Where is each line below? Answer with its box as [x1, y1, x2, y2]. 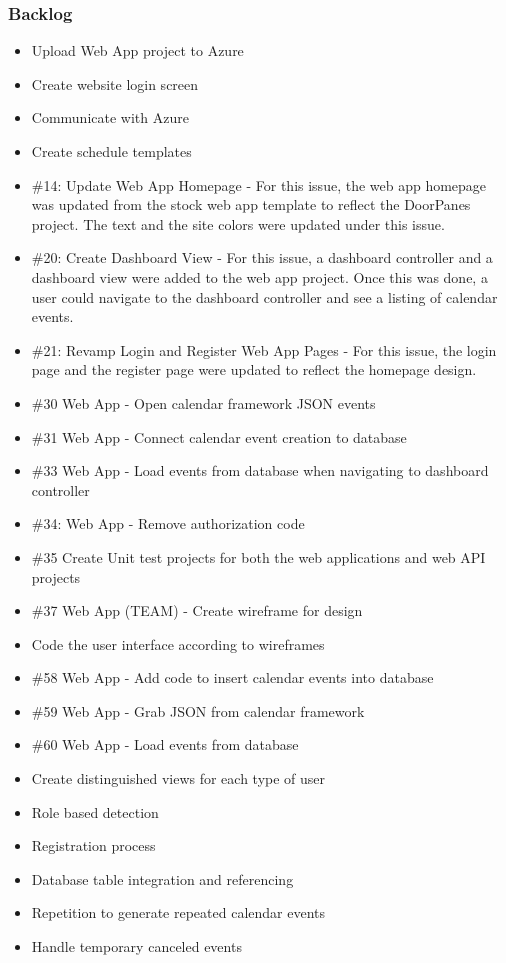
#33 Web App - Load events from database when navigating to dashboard [31, 460, 489, 481]
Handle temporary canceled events [31, 936, 242, 957]
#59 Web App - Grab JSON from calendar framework [31, 700, 365, 721]
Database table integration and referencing [31, 868, 294, 889]
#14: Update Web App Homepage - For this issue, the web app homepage [31, 174, 487, 195]
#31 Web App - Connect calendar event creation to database [31, 426, 407, 447]
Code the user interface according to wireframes [31, 633, 325, 654]
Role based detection [31, 801, 159, 822]
